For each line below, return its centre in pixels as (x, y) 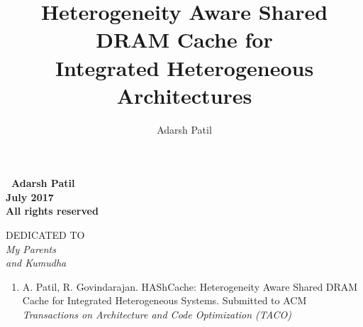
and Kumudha (36, 263)
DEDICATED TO (45, 235)
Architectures (184, 95)
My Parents (31, 248)
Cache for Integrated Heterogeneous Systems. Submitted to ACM (164, 300)
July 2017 (30, 197)
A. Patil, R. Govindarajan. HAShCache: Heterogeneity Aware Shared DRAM (190, 286)
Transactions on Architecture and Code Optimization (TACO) (157, 315)
